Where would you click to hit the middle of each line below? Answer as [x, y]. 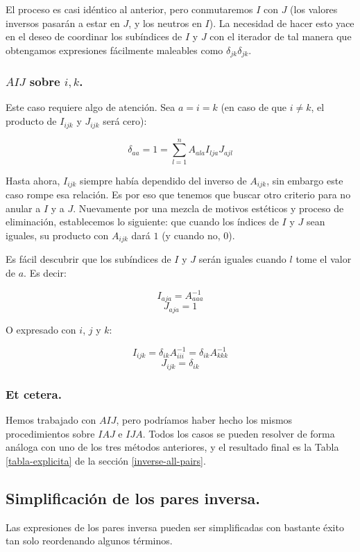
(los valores [314, 9]
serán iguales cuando [242, 259]
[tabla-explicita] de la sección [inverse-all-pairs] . [106, 460]
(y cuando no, [191, 235]
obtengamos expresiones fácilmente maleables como [114, 50]
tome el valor [324, 259]
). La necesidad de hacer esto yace [282, 23]
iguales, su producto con [57, 235]
